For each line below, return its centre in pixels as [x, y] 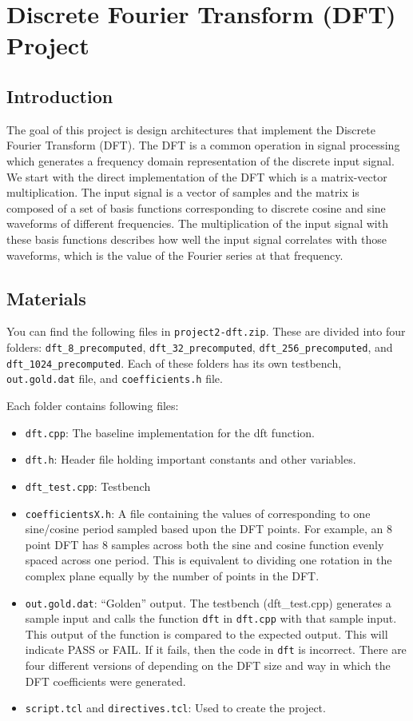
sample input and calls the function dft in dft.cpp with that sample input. [211, 618]
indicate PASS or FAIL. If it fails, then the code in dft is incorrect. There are [216, 649]
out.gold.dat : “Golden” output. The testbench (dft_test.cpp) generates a [208, 602]
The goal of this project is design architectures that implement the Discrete [191, 129]
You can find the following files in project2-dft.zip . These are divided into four [206, 331]
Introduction [60, 96]
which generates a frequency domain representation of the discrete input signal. [201, 160]
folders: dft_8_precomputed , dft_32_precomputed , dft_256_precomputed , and [200, 347]
